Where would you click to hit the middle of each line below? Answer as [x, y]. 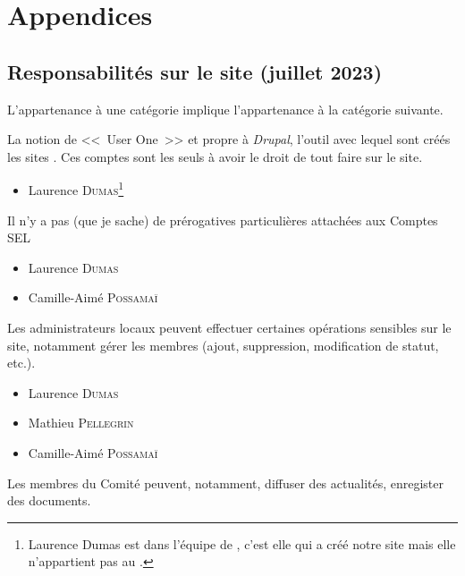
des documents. [49, 500]
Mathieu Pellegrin [81, 423]
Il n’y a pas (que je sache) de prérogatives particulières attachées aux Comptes [223, 220]
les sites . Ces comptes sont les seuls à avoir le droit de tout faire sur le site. [215, 156]
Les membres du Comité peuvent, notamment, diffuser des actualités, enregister [226, 483]
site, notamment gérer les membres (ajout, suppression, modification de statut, [223, 345]
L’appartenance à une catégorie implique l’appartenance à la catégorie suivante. [225, 109]
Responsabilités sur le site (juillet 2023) [195, 71]
